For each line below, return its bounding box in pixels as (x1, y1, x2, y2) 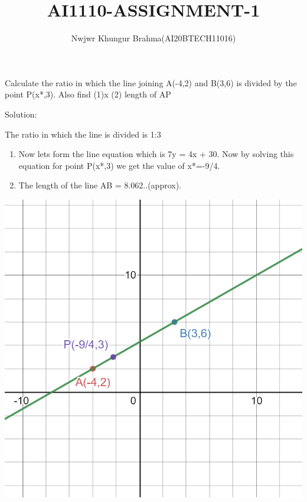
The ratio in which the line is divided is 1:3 (5, 128, 161, 140)
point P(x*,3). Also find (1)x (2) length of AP (5, 88, 171, 100)
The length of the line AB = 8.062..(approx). (18, 179, 181, 191)
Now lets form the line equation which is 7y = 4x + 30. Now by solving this (18, 148, 294, 160)
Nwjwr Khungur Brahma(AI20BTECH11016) (71, 32, 236, 44)
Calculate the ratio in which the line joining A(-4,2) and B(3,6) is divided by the (5, 76, 297, 89)
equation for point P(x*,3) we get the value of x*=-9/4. (18, 159, 220, 171)
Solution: (5, 107, 37, 120)
